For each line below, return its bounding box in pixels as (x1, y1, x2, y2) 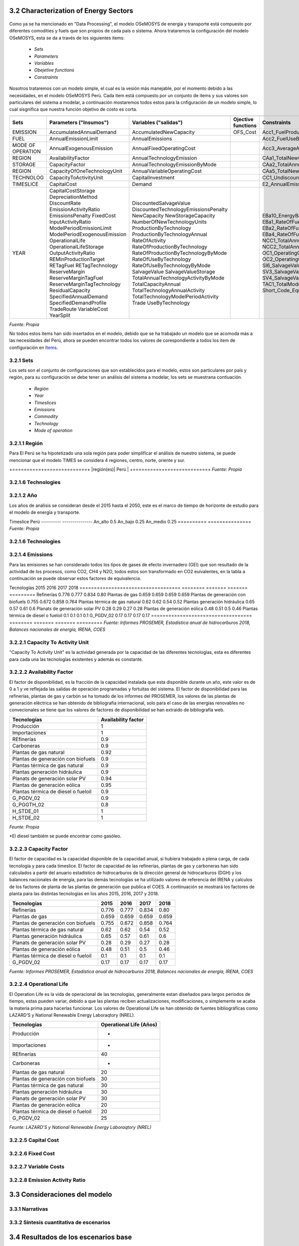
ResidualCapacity (49, 287, 91, 294)
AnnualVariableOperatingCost (132, 167, 202, 174)
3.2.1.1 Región (9, 440, 43, 447)
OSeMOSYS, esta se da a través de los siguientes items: (9, 35, 125, 41)
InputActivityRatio (49, 218, 91, 225)
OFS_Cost (233, 129, 257, 136)
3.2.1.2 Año (9, 492, 37, 499)
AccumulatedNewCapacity (132, 129, 195, 136)
